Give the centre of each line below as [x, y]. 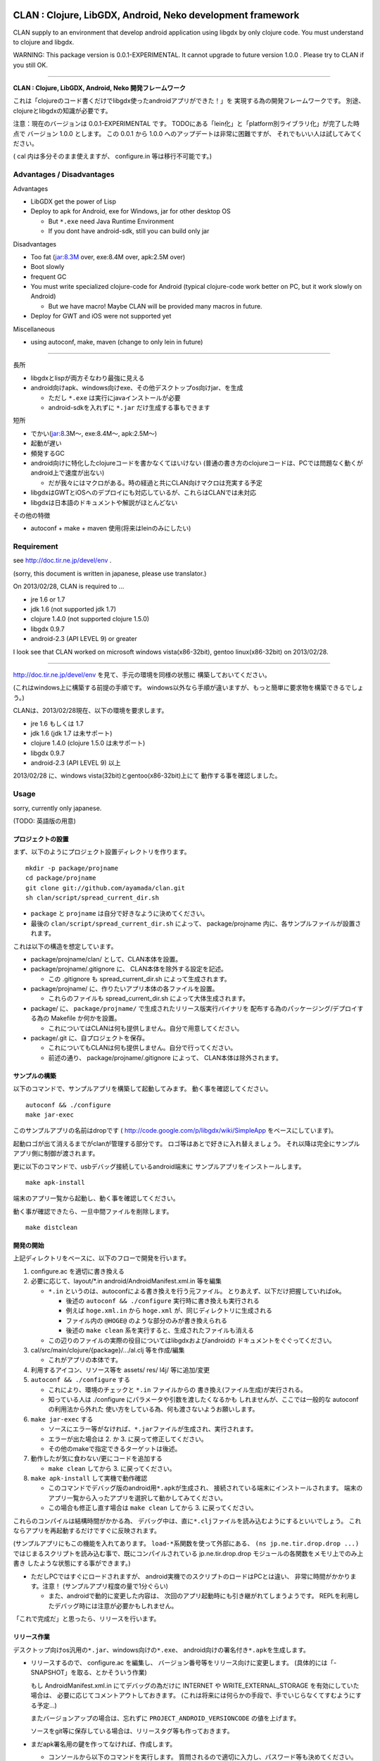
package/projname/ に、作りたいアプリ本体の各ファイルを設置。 [125, 989]
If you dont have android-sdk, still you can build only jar [129, 231]
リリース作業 [32, 1637]
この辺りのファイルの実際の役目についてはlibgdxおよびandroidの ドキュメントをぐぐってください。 [192, 1340]
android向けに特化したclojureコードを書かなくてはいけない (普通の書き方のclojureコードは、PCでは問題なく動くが [197, 463]
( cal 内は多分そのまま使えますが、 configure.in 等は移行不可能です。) [113, 156]
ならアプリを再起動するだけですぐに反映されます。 [87, 1531]
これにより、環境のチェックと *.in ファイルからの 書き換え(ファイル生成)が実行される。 [177, 1389]
